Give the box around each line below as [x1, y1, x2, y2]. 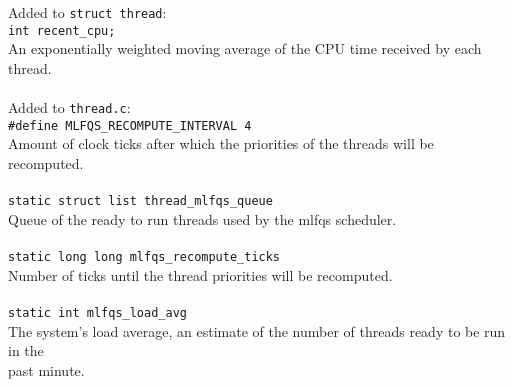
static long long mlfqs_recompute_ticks [8, 250, 281, 265]
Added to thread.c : [8, 97, 131, 118]
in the [8, 340, 44, 361]
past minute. [8, 359, 85, 380]
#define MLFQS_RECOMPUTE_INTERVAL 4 [8, 118, 252, 133]
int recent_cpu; [8, 23, 116, 38]
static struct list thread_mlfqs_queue [8, 194, 273, 209]
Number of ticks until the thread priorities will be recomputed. [8, 264, 393, 285]
